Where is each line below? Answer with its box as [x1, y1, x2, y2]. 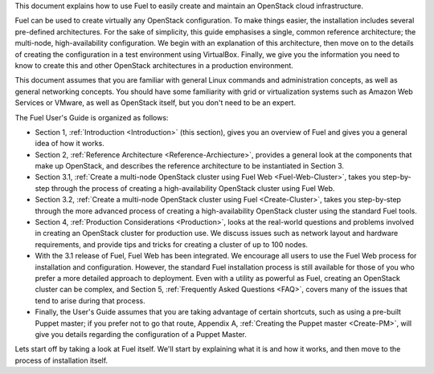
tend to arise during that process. [35, 295, 145, 305]
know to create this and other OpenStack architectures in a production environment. [14, 60, 293, 70]
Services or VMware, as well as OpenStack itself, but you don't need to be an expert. [14, 98, 297, 108]
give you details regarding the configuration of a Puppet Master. [35, 329, 247, 339]
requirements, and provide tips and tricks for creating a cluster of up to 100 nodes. [35, 239, 309, 249]
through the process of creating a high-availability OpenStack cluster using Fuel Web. [51, 183, 335, 193]
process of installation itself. [14, 356, 108, 365]
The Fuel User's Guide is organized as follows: [14, 112, 169, 122]
